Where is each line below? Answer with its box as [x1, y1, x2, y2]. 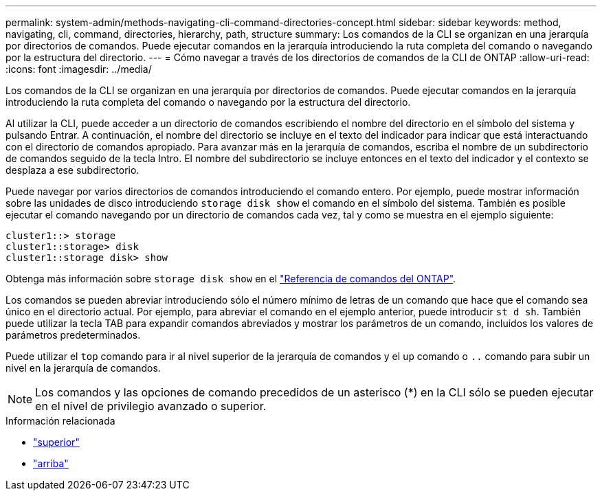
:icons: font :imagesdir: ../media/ [5, 63, 152, 75]
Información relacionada [5, 415, 115, 427]
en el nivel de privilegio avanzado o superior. [35, 399, 267, 413]
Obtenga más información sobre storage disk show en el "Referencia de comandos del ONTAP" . [5, 273, 456, 284]
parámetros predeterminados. [5, 329, 141, 341]
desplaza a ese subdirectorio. [5, 164, 140, 176]
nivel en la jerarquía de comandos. [5, 362, 161, 374]
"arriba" [33, 458, 69, 469]
